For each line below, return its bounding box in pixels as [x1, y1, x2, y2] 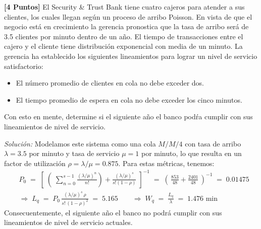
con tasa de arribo [185, 138, 241, 148]
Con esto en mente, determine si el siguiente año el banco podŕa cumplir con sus [4, 111, 253, 122]
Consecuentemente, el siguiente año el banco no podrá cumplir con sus [4, 207, 222, 217]
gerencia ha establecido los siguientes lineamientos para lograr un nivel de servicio [4, 50, 257, 61]
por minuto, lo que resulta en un [141, 148, 242, 159]
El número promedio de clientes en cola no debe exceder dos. [16, 78, 204, 88]
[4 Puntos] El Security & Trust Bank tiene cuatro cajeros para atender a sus [4, 2, 245, 12]
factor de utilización [4, 158, 66, 168]
